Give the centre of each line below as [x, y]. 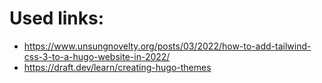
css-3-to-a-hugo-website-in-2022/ [97, 56]
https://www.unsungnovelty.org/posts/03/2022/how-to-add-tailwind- [167, 46]
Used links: [57, 18]
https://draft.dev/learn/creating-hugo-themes [117, 67]
